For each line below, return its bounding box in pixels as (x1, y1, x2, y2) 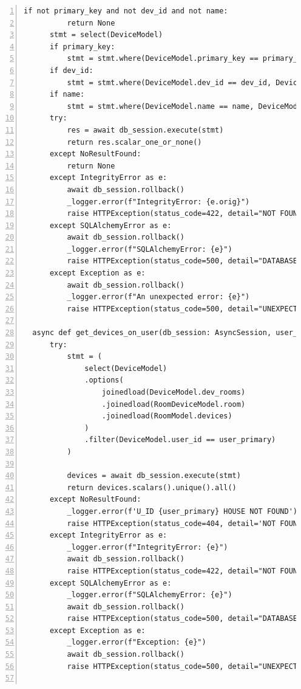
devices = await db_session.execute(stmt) (67, 471, 241, 480)
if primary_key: (49, 42, 115, 51)
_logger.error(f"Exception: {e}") (67, 638, 206, 647)
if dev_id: (49, 66, 93, 75)
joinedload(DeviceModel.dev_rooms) (101, 388, 246, 396)
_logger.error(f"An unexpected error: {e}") (67, 293, 250, 302)
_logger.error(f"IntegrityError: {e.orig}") (67, 197, 250, 206)
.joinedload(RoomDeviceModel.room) (101, 400, 246, 409)
